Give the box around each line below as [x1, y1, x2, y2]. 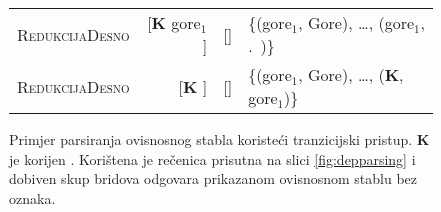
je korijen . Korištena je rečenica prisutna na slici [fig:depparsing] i [9, 148, 416, 169]
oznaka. [9, 187, 56, 208]
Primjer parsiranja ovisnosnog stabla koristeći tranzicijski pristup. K [9, 129, 430, 149]
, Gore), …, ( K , [298, 63, 404, 86]
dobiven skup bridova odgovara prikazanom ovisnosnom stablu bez [9, 168, 418, 189]
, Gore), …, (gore [298, 11, 415, 34]
